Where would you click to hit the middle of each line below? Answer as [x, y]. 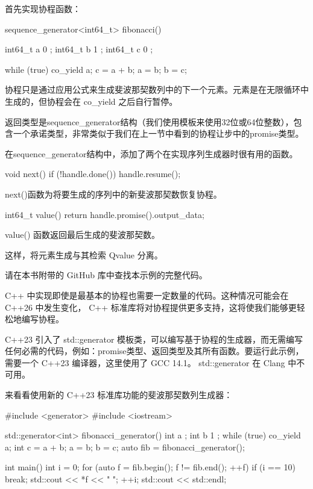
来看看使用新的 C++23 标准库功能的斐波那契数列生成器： [119, 395]
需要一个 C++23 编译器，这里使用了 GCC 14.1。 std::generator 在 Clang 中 [151, 362]
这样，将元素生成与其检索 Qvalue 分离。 [84, 254]
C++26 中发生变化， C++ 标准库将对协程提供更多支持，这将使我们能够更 [151, 307]
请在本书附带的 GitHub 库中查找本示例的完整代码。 [106, 275]
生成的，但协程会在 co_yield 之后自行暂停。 [91, 101]
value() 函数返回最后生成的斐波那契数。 [83, 235]
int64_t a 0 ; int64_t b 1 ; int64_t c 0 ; [79, 49]
